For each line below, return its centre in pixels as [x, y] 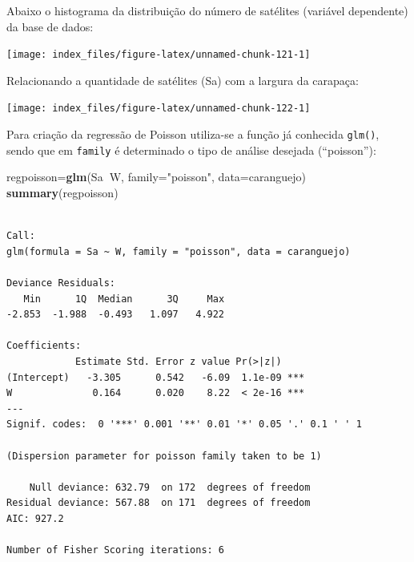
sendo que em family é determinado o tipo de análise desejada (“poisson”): [191, 150]
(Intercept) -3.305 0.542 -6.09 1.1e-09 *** [156, 377]
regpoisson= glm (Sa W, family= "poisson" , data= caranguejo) [156, 177]
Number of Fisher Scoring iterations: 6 [116, 550]
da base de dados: [50, 26]
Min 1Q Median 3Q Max [124, 299]
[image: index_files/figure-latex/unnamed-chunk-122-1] [159, 109]
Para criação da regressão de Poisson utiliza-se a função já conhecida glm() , [193, 134]
